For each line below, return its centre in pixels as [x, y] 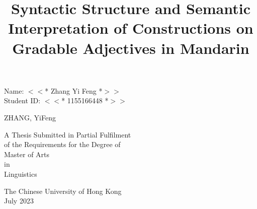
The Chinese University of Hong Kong [63, 191]
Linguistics [21, 173]
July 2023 [19, 201]
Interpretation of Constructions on [131, 28]
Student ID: [22, 100]
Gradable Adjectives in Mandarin [131, 48]
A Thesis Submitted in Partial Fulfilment [68, 134]
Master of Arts [27, 154]
